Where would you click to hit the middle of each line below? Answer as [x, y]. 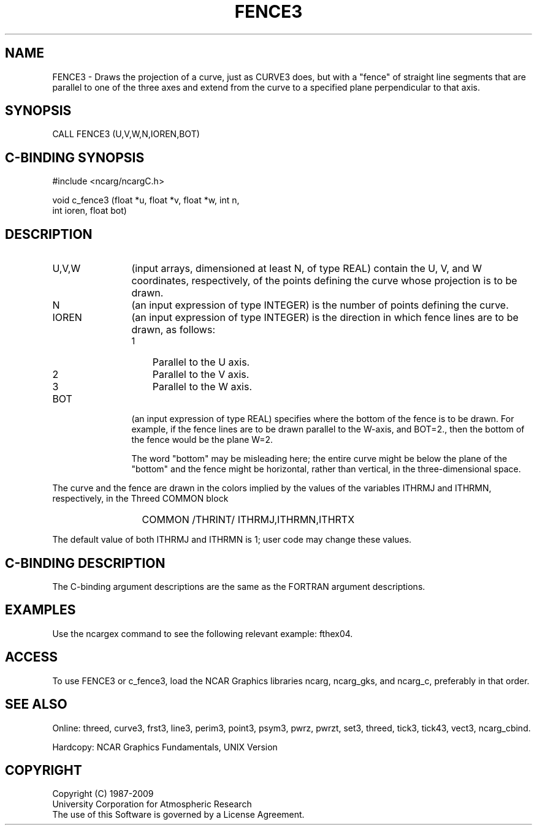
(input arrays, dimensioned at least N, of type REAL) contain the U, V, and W [307, 269]
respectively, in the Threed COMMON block [140, 499]
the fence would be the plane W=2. [202, 440]
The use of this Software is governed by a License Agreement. [178, 815]
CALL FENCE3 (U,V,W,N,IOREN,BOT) [126, 134]
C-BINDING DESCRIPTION [85, 563]
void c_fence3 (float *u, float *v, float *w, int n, [146, 200]
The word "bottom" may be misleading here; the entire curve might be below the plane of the [319, 459]
